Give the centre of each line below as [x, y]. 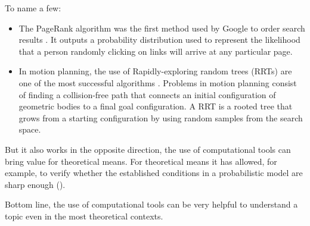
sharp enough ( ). [35, 184]
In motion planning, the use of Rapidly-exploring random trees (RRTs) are [155, 71]
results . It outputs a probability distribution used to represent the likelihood [159, 40]
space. [30, 129]
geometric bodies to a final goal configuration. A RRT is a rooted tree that [156, 106]
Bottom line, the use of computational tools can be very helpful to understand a [151, 204]
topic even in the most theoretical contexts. [84, 216]
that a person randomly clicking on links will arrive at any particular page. [156, 51]
